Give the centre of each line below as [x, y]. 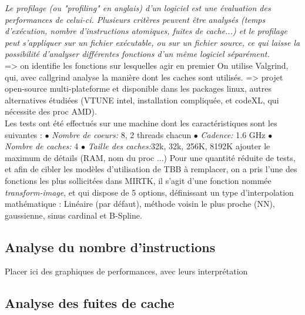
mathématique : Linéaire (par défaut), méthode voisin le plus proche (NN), [140, 204]
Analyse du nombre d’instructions [110, 247]
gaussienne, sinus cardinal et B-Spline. [73, 215]
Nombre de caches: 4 [42, 146]
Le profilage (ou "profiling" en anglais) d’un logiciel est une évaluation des [138, 8]
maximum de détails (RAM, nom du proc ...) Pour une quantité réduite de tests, [150, 157]
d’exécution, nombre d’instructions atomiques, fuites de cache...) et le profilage [146, 31]
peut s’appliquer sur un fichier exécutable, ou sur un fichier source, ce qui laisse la [152, 42]
